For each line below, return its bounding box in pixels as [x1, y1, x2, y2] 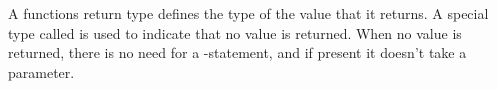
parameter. [8, 61, 75, 82]
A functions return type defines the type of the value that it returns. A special [8, 3, 489, 23]
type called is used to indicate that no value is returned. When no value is [8, 22, 462, 43]
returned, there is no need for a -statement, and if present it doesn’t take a [8, 42, 467, 63]
